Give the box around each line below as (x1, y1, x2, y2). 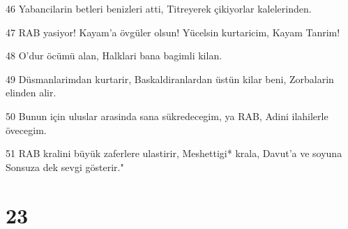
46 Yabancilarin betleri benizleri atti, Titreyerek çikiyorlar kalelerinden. (6, 1, 312, 15)
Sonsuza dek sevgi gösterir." (6, 159, 124, 174)
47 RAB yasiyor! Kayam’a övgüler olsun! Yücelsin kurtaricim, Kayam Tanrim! (6, 24, 340, 39)
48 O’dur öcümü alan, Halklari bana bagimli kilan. (6, 48, 222, 63)
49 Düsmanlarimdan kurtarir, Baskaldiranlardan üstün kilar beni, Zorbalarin (6, 71, 334, 86)
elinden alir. (6, 85, 56, 100)
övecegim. (6, 122, 47, 137)
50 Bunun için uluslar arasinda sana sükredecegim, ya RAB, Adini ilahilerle (6, 108, 328, 123)
